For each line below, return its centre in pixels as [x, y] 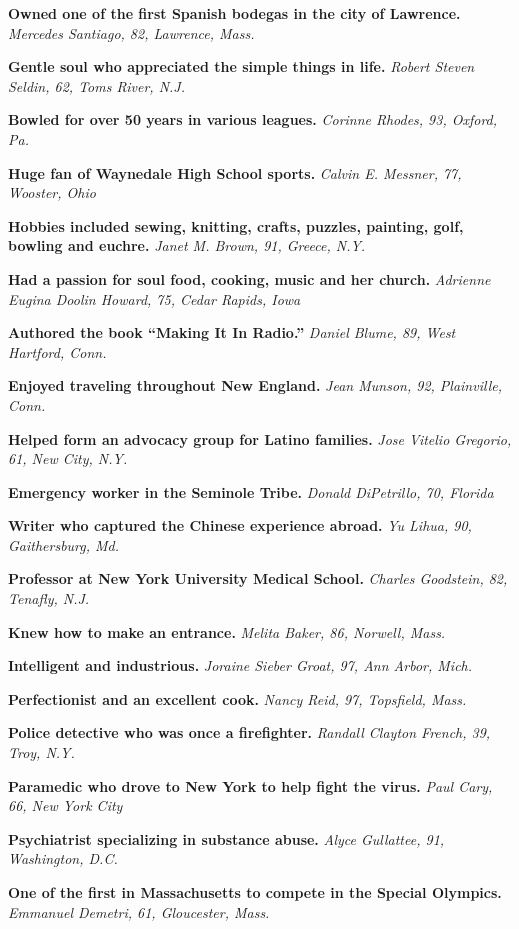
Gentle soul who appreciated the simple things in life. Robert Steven [241, 66]
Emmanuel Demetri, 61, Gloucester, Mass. [139, 911]
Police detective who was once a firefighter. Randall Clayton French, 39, [249, 732]
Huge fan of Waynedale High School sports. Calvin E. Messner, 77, [235, 172]
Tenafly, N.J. [49, 598]
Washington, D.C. [63, 858]
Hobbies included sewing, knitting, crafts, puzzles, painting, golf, [236, 225]
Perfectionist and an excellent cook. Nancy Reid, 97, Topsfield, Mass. [237, 698]
